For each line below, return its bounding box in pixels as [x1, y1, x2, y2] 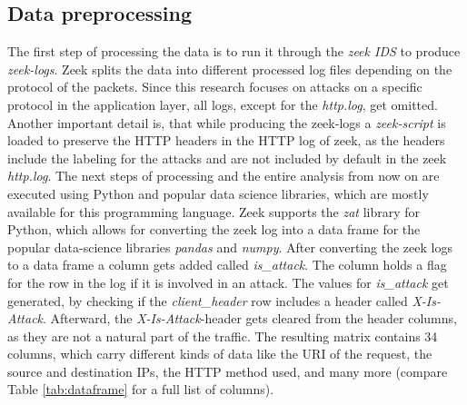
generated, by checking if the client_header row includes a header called [7, 291, 408, 310]
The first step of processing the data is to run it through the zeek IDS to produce [7, 42, 461, 61]
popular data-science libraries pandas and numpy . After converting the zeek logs [7, 237, 452, 256]
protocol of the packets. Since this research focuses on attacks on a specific [7, 77, 422, 96]
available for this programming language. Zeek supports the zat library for [7, 202, 421, 221]
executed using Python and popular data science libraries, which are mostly [7, 183, 429, 202]
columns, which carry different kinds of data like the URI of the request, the [7, 344, 432, 363]
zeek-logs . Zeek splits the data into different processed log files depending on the [7, 59, 452, 78]
